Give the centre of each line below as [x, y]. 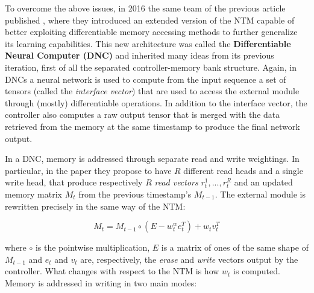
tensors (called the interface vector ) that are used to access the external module [152, 91]
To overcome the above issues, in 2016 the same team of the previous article [145, 8]
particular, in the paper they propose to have [88, 170]
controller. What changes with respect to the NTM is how [112, 271]
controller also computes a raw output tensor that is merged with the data [143, 114]
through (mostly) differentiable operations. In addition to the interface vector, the [156, 102]
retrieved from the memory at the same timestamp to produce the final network [152, 126]
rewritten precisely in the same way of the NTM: [95, 206]
